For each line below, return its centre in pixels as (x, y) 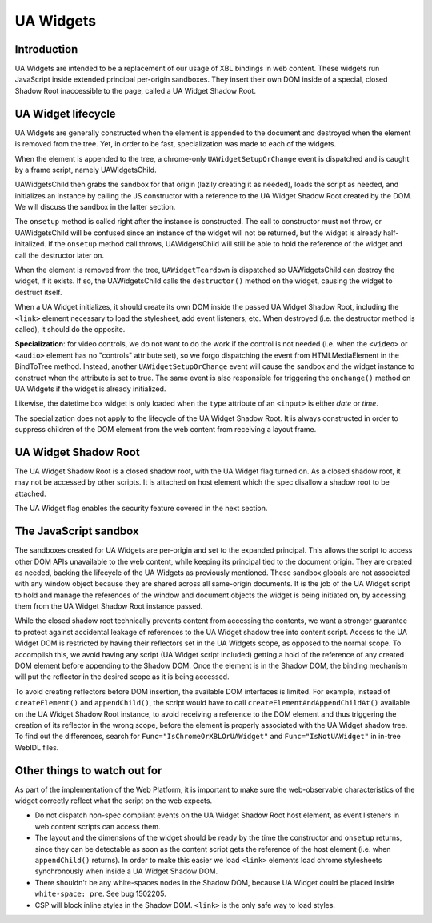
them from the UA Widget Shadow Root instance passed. (109, 606)
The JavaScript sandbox (77, 531)
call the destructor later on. (59, 255)
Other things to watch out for (88, 771)
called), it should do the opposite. (70, 329)
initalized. (31, 244)
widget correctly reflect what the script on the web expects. (113, 801)
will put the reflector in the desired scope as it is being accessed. (122, 677)
